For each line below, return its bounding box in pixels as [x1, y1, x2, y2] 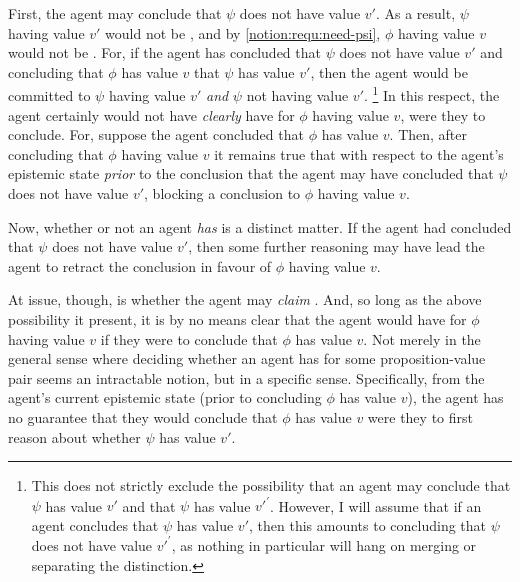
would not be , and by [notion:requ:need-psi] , [105, 22, 381, 43]
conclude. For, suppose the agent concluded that [8, 124, 304, 145]
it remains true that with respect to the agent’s [214, 143, 504, 164]
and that [122, 495, 176, 516]
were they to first [367, 406, 473, 427]
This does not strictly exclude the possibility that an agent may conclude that [31, 475, 511, 496]
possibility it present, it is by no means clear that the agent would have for [8, 308, 467, 329]
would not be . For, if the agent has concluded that [8, 42, 321, 63]
